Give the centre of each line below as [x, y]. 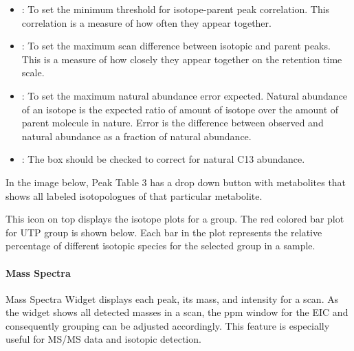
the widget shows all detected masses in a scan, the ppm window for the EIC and [177, 312]
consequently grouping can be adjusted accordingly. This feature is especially [168, 325]
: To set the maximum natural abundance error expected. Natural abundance [184, 95]
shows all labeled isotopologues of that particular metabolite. [134, 195]
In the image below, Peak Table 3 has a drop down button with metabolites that [176, 182]
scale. [33, 72]
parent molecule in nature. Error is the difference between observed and [173, 123]
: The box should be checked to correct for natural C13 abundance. [163, 159]
